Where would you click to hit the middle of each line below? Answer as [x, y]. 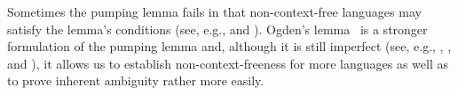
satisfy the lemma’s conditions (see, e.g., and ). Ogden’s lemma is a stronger [217, 29]
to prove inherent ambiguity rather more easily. [136, 80]
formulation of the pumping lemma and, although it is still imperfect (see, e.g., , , [229, 46]
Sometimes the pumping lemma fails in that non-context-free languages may [214, 11]
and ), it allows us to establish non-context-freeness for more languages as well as [228, 63]
